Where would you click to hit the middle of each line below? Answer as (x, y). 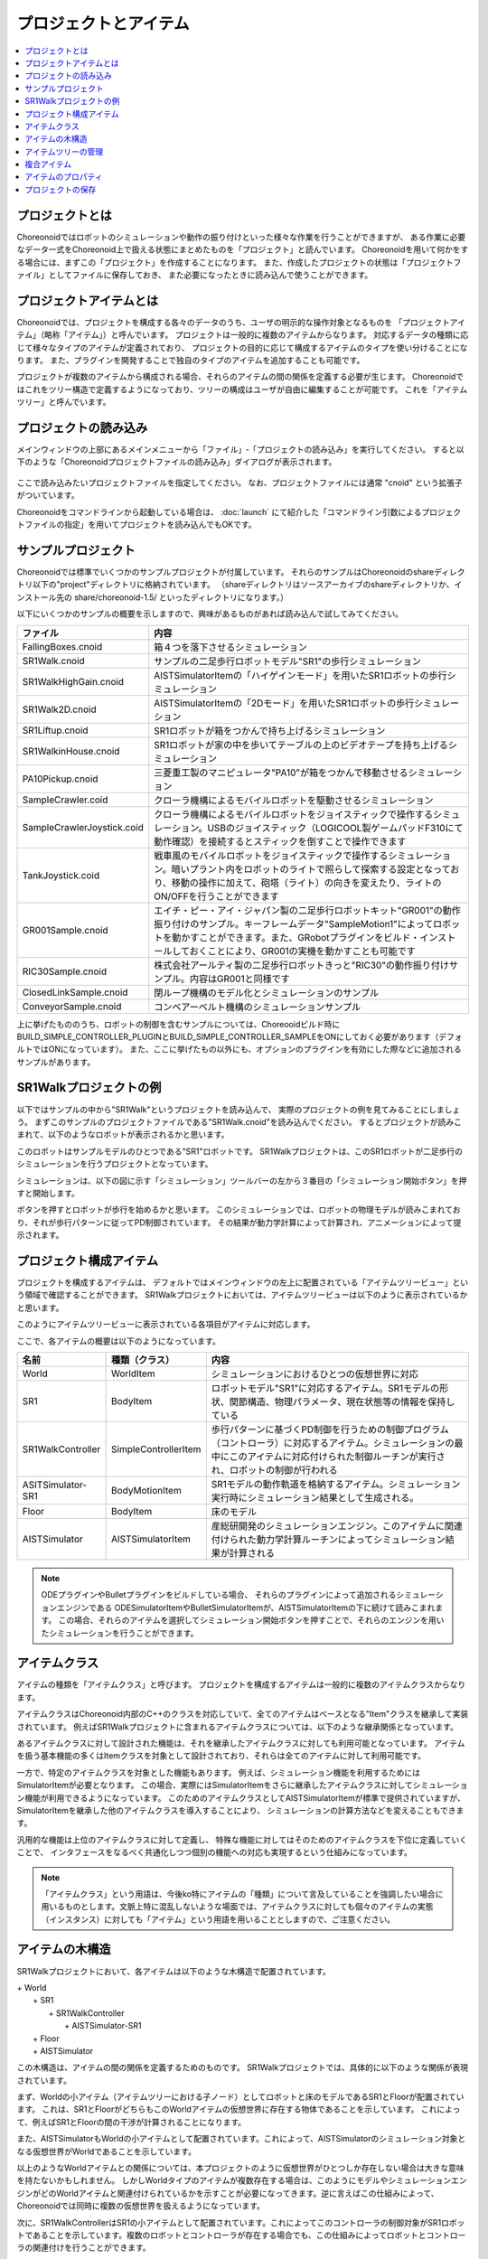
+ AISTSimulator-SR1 (103, 2026)
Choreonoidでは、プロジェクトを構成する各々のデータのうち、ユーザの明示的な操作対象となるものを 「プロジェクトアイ (241, 322)
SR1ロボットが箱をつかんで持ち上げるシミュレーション (270, 730)
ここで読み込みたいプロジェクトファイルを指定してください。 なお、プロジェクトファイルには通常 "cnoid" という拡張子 (239, 483)
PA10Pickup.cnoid (60, 779)
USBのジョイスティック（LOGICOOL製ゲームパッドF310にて (336, 828)
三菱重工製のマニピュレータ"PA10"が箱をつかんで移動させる (281, 773)
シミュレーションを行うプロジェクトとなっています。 (115, 1164)
